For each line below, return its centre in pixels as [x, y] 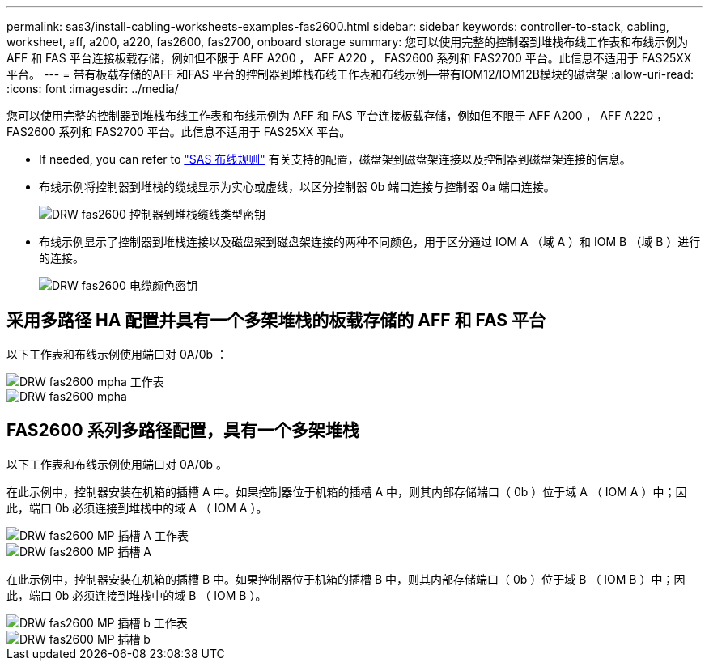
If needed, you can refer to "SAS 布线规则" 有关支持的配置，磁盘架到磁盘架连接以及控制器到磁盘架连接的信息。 [335, 159]
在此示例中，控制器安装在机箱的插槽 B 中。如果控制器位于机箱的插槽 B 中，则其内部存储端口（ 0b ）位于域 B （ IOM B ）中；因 [346, 579]
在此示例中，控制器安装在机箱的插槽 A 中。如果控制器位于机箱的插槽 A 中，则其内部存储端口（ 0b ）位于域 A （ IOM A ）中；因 [347, 491]
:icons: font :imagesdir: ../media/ [93, 89]
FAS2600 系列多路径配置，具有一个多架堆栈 [183, 431]
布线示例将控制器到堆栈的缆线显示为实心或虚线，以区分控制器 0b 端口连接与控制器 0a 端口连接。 [297, 187]
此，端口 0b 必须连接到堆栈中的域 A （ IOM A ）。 [137, 508]
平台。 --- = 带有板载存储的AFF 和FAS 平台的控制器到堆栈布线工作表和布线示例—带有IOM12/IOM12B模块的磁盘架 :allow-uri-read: [350, 74]
